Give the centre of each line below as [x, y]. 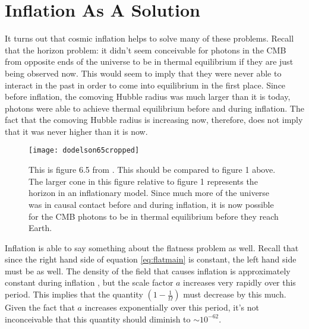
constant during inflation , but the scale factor [89, 282]
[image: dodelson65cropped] [84, 151]
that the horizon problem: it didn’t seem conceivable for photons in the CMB [146, 50]
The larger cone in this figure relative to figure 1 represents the [143, 181]
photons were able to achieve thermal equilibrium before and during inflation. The [154, 108]
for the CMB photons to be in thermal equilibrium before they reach [154, 216]
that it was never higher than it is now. [76, 131]
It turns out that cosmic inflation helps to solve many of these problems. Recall [149, 38]
